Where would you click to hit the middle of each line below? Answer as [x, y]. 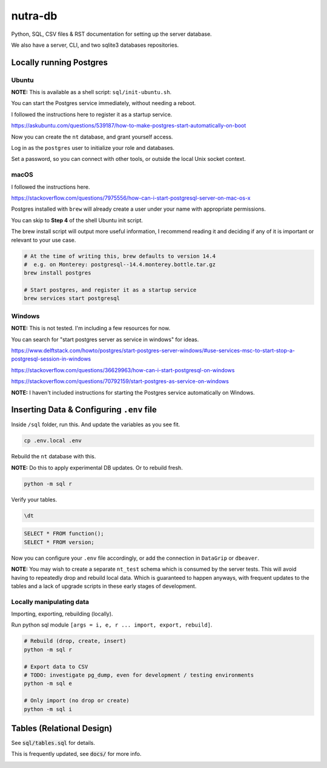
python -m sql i [48, 709]
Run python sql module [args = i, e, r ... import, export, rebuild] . [112, 625]
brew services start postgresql [72, 298]
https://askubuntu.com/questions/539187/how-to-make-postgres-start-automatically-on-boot [129, 126]
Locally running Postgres [60, 62]
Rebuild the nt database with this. [54, 457]
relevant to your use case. [44, 240]
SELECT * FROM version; [59, 542]
